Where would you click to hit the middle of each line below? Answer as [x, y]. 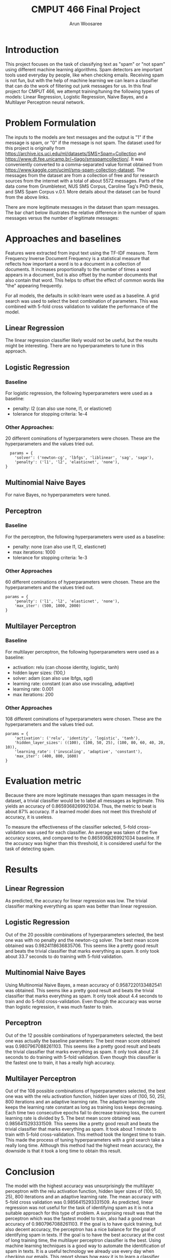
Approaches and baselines [63, 238]
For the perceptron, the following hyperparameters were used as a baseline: [85, 537]
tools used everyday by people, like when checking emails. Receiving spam [85, 75]
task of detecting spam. [30, 849]
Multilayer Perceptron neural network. [45, 102]
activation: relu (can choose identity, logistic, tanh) [66, 667]
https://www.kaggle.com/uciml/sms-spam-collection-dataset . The [75, 170]
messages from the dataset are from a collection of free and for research [82, 175]
